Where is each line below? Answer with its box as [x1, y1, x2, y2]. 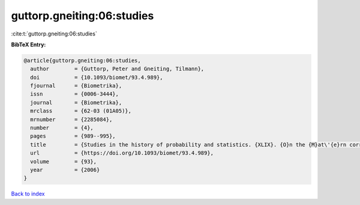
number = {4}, [30, 124, 94, 132]
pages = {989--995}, [30, 133, 116, 139]
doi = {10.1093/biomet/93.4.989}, [30, 74, 163, 81]
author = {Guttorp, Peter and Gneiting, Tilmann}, [30, 66, 205, 72]
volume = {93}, [30, 158, 97, 165]
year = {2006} [30, 167, 100, 173]
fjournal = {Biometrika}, [30, 82, 122, 90]
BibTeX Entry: [11, 41, 46, 48]
